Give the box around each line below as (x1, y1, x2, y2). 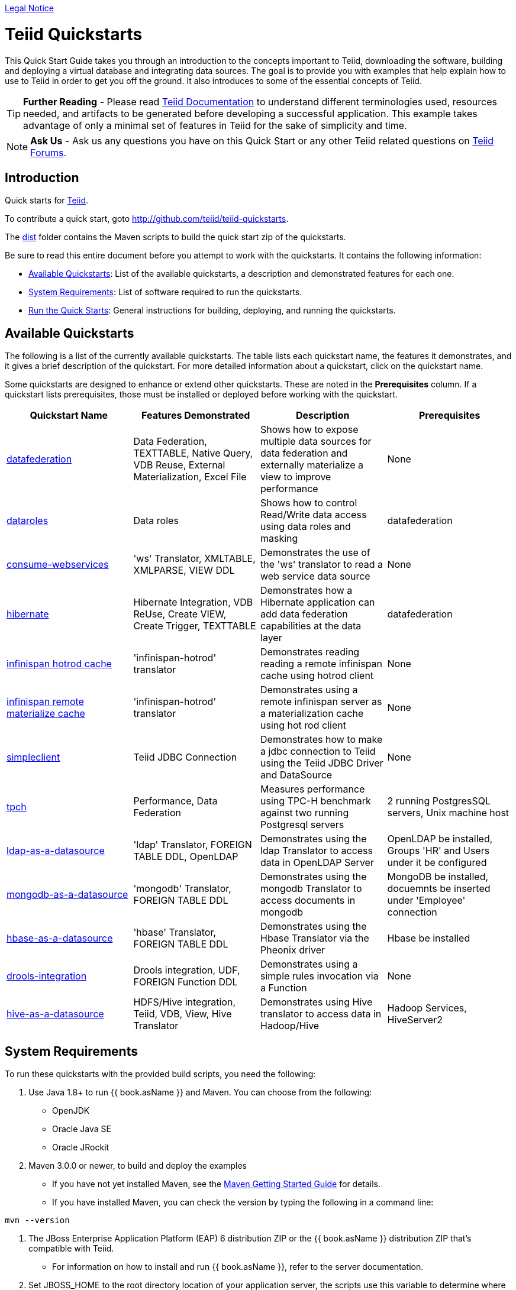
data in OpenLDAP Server (260, 856, 374, 869)
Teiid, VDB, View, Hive (133, 1008, 232, 1020)
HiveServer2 (387, 1014, 443, 1026)
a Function (260, 982, 307, 994)
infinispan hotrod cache (7, 658, 112, 670)
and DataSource (260, 769, 333, 781)
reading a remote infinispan (260, 658, 383, 670)
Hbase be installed (387, 932, 470, 945)
